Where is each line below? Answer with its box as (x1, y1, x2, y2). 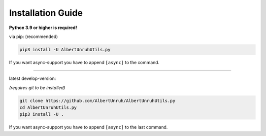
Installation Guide (9, 7, 83, 18)
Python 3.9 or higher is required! (9, 25, 77, 31)
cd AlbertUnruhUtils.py (19, 105, 77, 110)
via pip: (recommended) (9, 34, 58, 39)
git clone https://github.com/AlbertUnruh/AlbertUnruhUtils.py (19, 98, 176, 103)
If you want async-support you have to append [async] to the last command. (9, 124, 168, 130)
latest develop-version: (9, 75, 56, 81)
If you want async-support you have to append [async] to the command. (9, 59, 160, 65)
